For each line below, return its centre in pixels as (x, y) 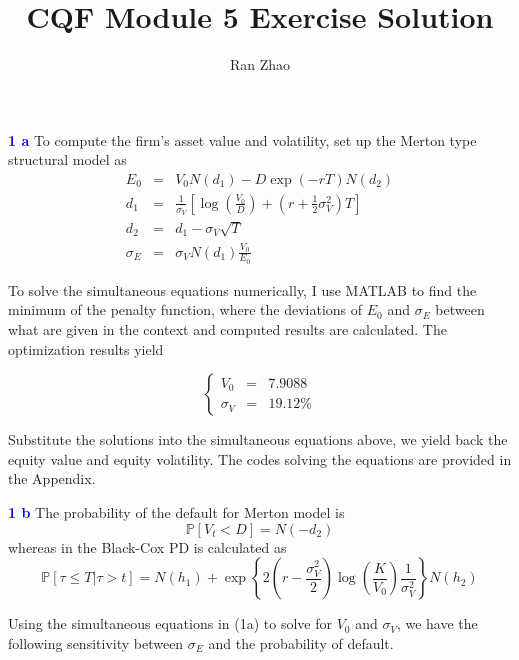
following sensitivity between (96, 642)
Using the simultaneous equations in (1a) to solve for (170, 623)
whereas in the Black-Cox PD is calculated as (147, 546)
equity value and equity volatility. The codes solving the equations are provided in (260, 458)
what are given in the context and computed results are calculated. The (227, 328)
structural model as (67, 159)
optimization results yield (86, 348)
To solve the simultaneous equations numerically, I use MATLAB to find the (242, 289)
